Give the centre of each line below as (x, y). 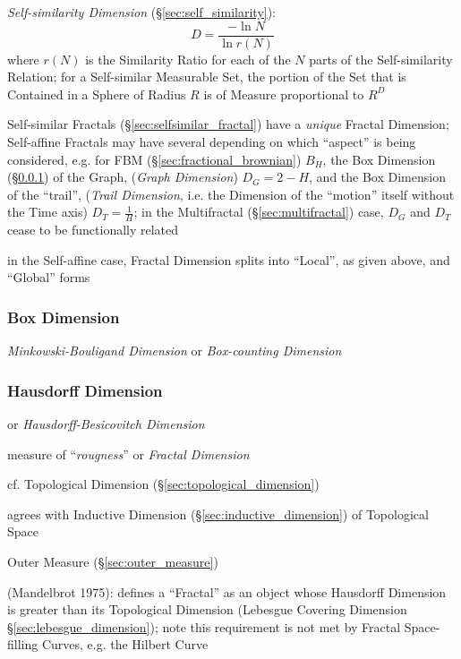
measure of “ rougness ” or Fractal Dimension (128, 454)
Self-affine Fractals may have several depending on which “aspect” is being (212, 142)
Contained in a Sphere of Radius (97, 94)
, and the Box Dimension (377, 177)
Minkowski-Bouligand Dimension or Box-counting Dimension (175, 351)
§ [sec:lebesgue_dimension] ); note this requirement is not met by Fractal (204, 626)
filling (23, 644)
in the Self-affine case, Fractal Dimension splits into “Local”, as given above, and (229, 259)
